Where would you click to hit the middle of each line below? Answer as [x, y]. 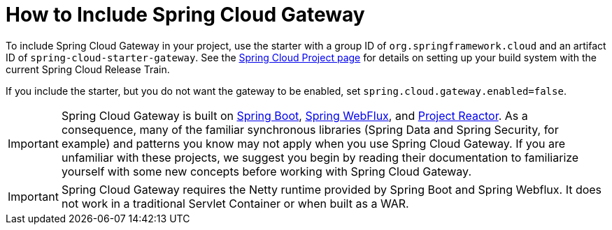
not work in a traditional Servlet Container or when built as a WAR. [235, 203]
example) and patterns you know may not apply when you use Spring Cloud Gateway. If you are [313, 143]
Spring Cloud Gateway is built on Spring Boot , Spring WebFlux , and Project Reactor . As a [294, 115]
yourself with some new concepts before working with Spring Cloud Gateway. [266, 171]
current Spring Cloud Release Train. [88, 69]
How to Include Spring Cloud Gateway [185, 15]
